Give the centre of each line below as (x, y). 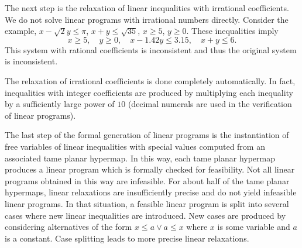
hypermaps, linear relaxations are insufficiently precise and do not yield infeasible (151, 192)
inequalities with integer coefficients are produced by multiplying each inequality (149, 92)
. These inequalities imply (232, 31)
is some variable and (254, 227)
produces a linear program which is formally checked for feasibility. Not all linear (150, 169)
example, (21, 31)
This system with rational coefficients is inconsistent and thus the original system (151, 49)
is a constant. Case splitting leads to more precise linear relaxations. (127, 238)
